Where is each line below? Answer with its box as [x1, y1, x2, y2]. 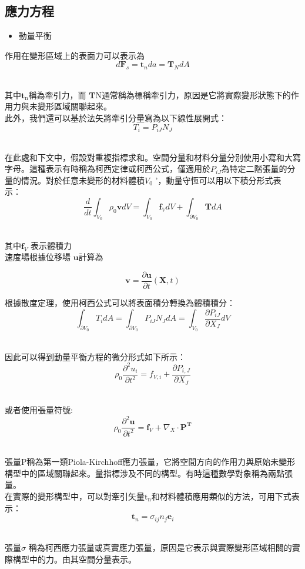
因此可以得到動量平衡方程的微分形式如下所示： [5, 350, 186, 362]
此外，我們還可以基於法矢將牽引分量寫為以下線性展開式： [5, 111, 227, 124]
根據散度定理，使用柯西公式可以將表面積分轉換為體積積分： [5, 297, 235, 309]
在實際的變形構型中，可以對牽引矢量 [5, 490, 145, 502]
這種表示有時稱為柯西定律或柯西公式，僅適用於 [29, 162, 210, 175]
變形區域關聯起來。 [37, 100, 112, 112]
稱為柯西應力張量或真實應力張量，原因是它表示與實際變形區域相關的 [28, 541, 292, 554]
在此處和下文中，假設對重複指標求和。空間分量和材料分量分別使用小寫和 [5, 151, 284, 163]
